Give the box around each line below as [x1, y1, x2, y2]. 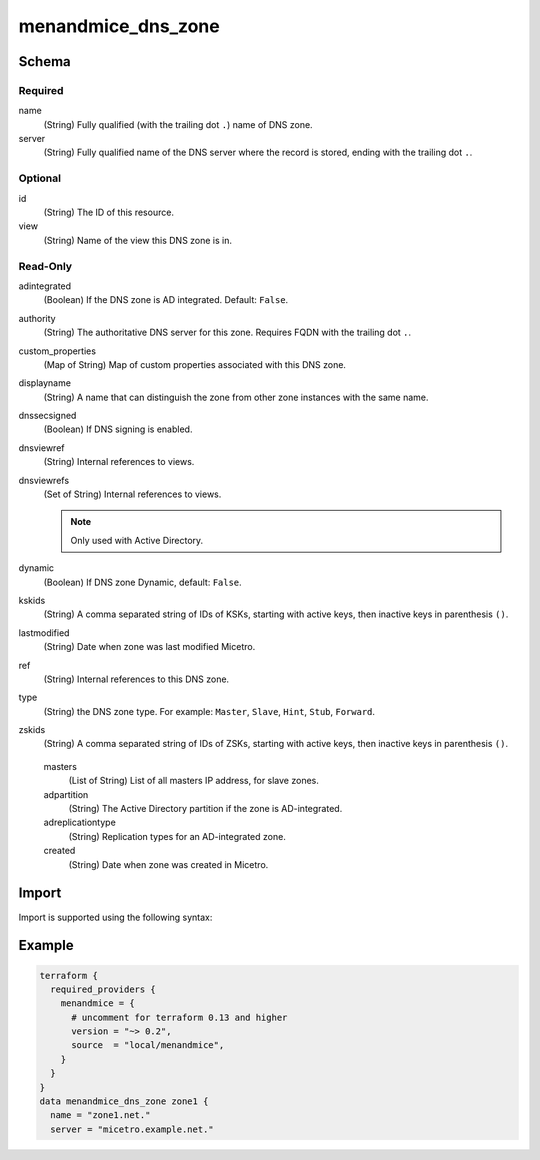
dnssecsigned [18, 410, 77, 422]
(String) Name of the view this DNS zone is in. [43, 234, 233, 246]
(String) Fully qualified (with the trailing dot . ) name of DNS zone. [43, 118, 314, 130]
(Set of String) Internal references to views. [43, 488, 222, 500]
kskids [18, 594, 46, 606]
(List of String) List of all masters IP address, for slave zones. [68, 775, 319, 787]
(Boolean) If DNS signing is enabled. [43, 423, 193, 435]
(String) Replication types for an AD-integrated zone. [68, 830, 287, 842]
